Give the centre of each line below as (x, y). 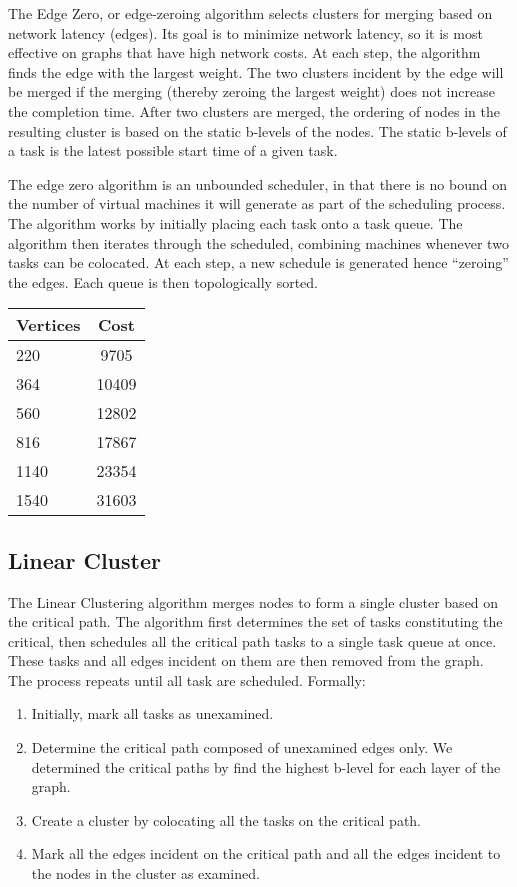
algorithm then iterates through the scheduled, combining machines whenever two (258, 242)
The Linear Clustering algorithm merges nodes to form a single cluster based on (253, 601)
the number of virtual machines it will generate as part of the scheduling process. (257, 203)
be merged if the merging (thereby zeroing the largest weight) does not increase (251, 91)
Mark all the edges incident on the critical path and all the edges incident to (266, 853)
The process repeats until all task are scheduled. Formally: (187, 679)
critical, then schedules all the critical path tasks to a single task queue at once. (252, 640)
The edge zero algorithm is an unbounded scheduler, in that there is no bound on (257, 183)
